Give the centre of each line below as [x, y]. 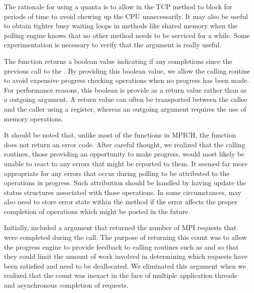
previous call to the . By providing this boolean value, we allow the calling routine [127, 70]
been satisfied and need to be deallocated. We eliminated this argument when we [125, 265]
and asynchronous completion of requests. [66, 285]
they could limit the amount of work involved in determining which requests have [126, 256]
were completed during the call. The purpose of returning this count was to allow [126, 237]
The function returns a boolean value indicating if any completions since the [118, 61]
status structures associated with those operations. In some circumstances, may [123, 192]
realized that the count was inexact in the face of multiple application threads [121, 275]
